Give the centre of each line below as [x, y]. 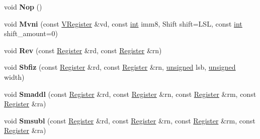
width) [14, 77]
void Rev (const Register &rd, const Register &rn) [83, 50]
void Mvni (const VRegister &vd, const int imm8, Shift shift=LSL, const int [123, 23]
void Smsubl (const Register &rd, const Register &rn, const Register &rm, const [130, 120]
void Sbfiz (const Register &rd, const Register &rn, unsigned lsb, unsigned [120, 67]
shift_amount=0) [31, 33]
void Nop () [23, 7]
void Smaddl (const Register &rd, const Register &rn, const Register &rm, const [130, 94]
